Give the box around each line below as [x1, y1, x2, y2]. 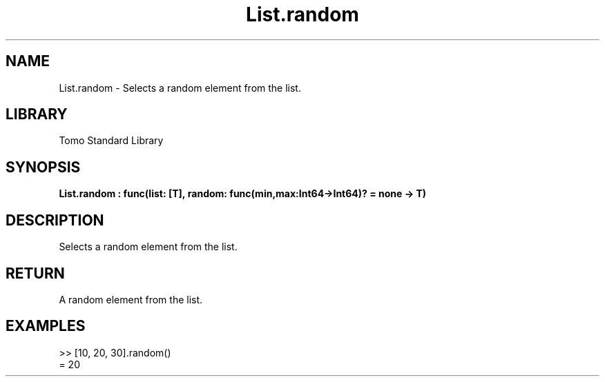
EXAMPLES [6, 317, 86, 335]
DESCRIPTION [6, 211, 104, 229]
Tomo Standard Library [59, 134, 164, 147]
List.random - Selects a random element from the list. [59, 81, 301, 94]
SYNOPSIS [6, 158, 81, 176]
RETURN [6, 264, 65, 282]
